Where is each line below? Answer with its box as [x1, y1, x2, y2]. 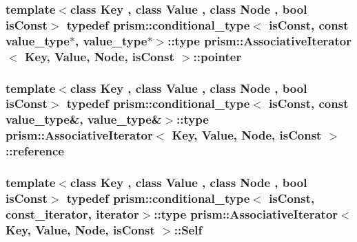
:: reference [6, 142, 64, 159]
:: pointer [193, 47, 242, 65]
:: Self [174, 221, 203, 238]
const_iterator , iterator [6, 205, 139, 222]
